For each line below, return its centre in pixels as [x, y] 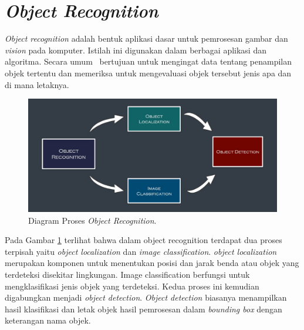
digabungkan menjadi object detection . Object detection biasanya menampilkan [146, 297]
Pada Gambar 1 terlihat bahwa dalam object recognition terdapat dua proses [143, 240]
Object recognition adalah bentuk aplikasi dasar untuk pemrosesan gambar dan [146, 38]
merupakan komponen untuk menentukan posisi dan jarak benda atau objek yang [152, 263]
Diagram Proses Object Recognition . [92, 220]
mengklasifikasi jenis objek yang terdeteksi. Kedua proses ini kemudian [132, 286]
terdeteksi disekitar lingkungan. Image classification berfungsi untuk [127, 275]
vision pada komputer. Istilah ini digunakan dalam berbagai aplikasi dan [136, 50]
